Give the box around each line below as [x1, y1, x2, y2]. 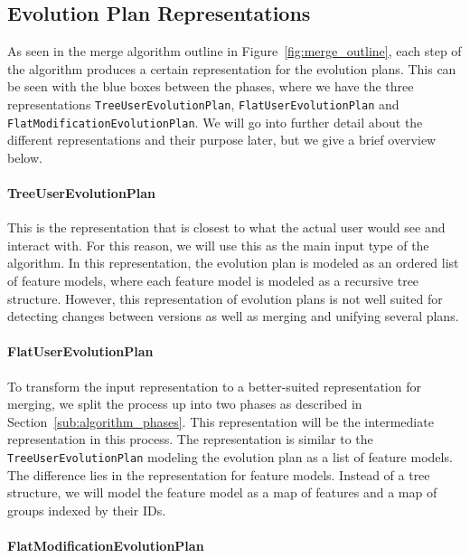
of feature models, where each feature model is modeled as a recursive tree [7, 271, 419, 290]
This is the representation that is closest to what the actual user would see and [7, 218, 446, 237]
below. [7, 147, 42, 166]
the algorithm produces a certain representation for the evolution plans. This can [7, 59, 456, 78]
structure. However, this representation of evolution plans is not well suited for [7, 288, 443, 307]
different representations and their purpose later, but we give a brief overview [7, 130, 437, 149]
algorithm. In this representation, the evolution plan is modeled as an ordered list [7, 253, 459, 272]
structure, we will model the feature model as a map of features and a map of [7, 483, 437, 502]
